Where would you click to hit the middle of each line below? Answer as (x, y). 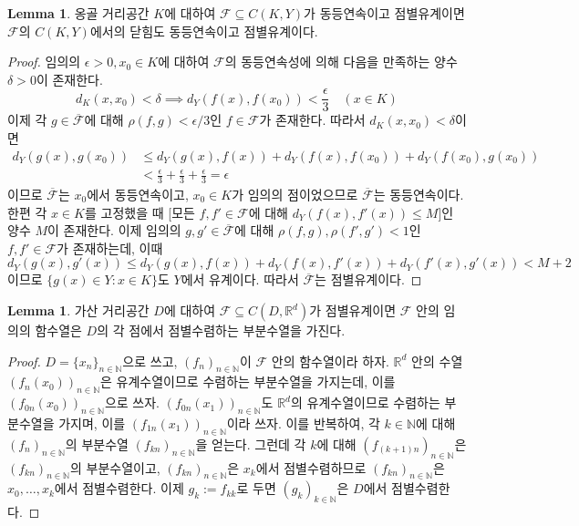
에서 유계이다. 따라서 (240, 279)
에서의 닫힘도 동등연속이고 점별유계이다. (204, 31)
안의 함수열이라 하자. (330, 361)
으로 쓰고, (150, 361)
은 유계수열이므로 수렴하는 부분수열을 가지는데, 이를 (248, 382)
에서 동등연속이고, (138, 195)
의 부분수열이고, (115, 467)
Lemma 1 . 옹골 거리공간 (78, 13)
